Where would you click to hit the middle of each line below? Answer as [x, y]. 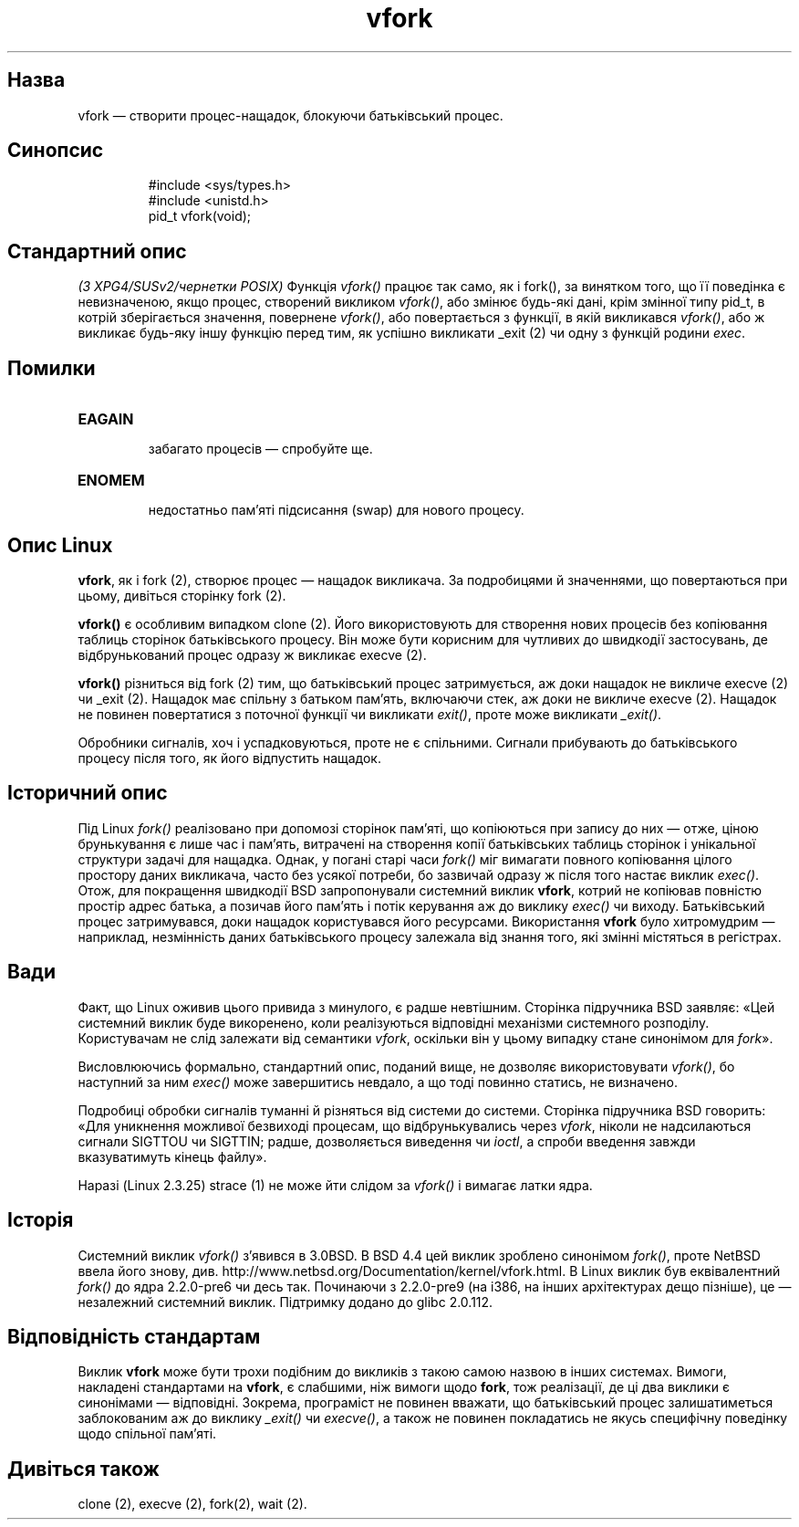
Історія [41, 1220]
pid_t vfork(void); [200, 216]
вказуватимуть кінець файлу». [172, 1156]
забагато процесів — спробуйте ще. [260, 449]
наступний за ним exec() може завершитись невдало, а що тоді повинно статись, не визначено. [378, 1082]
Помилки [52, 368]
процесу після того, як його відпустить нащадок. [229, 758]
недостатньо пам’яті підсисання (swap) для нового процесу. [336, 510]
